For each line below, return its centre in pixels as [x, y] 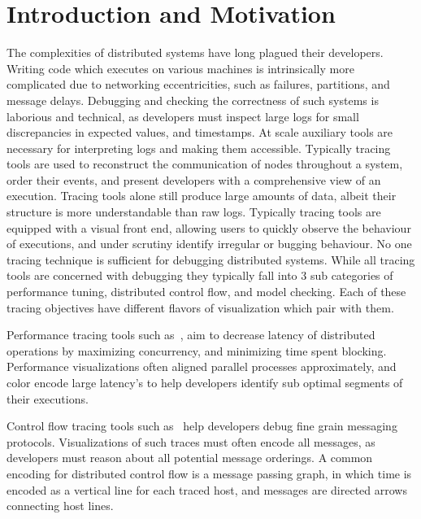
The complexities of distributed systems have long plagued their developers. [195, 52]
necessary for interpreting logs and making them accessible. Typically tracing [199, 148]
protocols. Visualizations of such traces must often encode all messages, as [191, 441]
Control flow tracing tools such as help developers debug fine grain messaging [202, 426]
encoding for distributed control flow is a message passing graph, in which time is [209, 473]
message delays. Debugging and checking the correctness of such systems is [193, 100]
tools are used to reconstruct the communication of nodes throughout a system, [205, 164]
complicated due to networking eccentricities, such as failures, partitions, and [198, 84]
